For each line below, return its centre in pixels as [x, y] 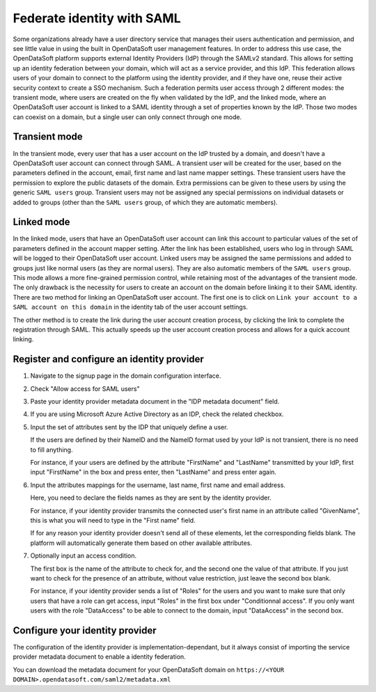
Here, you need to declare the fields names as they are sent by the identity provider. [151, 498]
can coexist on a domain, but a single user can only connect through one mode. [127, 117]
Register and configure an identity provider [109, 359]
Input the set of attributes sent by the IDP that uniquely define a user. [129, 427]
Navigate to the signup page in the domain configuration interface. [126, 376]
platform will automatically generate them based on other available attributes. [141, 543]
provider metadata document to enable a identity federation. [99, 657]
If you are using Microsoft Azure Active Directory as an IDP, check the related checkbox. [157, 414]
